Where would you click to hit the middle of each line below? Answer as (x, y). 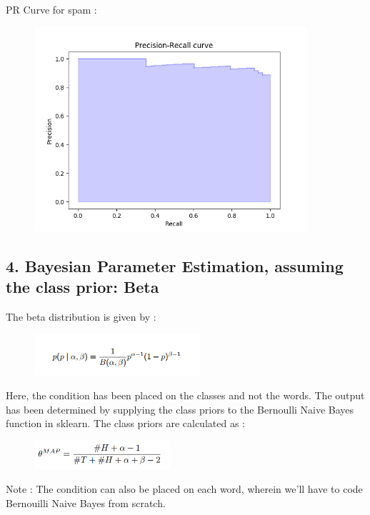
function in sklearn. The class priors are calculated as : (125, 423)
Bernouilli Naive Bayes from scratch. (86, 502)
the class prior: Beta (82, 287)
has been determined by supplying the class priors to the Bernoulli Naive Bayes (180, 409)
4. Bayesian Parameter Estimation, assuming (175, 265)
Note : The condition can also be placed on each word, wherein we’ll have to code (184, 489)
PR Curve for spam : (51, 9)
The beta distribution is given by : (81, 316)
